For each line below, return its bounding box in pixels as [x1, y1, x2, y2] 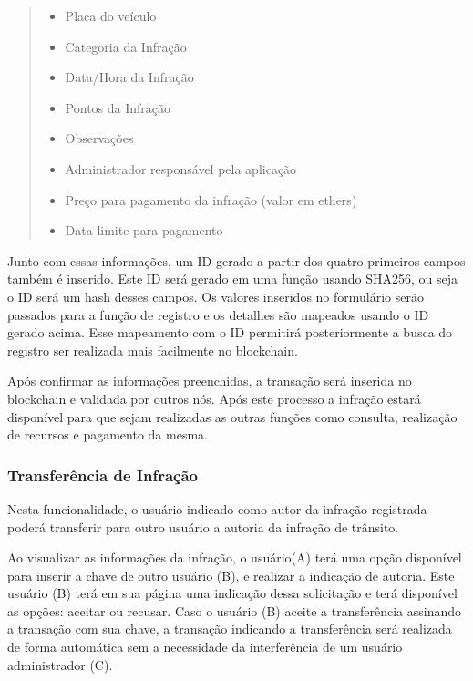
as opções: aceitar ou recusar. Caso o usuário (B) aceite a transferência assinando [7, 601, 461, 620]
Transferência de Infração [7, 463, 198, 486]
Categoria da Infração [65, 36, 187, 56]
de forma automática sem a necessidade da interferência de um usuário [7, 637, 403, 656]
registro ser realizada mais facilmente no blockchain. [7, 340, 298, 359]
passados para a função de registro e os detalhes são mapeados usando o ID [7, 304, 429, 324]
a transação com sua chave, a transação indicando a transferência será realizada [7, 619, 452, 638]
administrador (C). [7, 655, 113, 674]
